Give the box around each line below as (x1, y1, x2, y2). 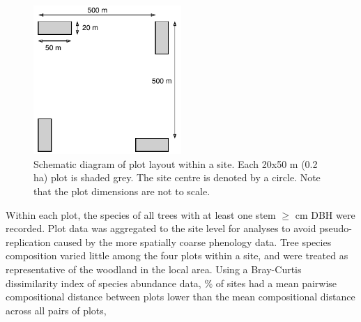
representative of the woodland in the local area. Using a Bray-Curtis (6, 262, 302, 276)
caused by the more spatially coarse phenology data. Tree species (54, 234, 332, 249)
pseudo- (319, 221, 352, 236)
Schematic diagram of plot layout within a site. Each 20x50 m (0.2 (33, 156, 318, 171)
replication (6, 234, 51, 249)
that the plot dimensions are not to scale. (33, 184, 210, 199)
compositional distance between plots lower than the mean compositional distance (6, 289, 355, 304)
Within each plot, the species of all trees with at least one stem (6, 207, 276, 222)
